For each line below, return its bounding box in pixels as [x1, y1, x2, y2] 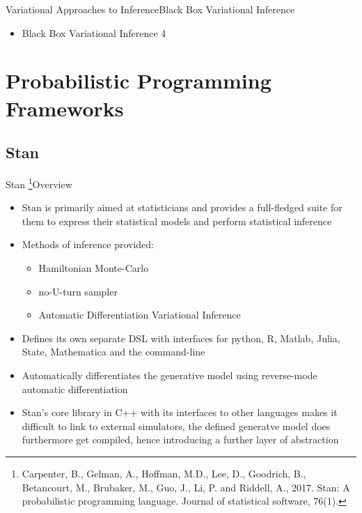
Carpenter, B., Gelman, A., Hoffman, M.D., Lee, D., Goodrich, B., [22, 466, 306, 480]
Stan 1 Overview [6, 174, 72, 191]
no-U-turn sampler [38, 284, 118, 298]
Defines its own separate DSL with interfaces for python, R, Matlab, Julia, [22, 330, 340, 345]
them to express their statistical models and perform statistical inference [22, 213, 332, 228]
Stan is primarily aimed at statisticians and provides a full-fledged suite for [22, 200, 343, 215]
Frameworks [6, 93, 124, 122]
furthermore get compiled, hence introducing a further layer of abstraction [22, 432, 339, 447]
